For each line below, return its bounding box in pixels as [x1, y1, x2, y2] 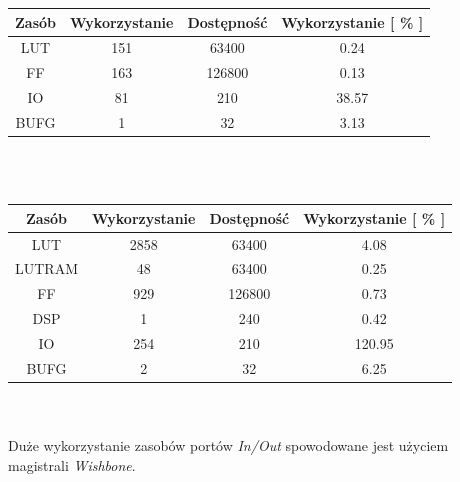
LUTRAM [15, 258, 78, 279]
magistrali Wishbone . [8, 454, 136, 475]
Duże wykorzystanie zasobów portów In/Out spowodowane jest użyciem [8, 435, 449, 455]
